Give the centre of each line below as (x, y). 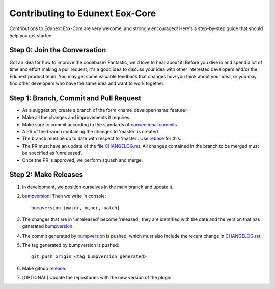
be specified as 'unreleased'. (52, 153)
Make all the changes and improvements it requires (76, 118)
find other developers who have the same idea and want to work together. (87, 83)
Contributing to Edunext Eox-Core (83, 13)
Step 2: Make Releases (46, 175)
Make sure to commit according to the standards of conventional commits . (100, 124)
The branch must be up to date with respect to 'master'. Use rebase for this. (102, 139)
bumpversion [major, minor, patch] (76, 208)
